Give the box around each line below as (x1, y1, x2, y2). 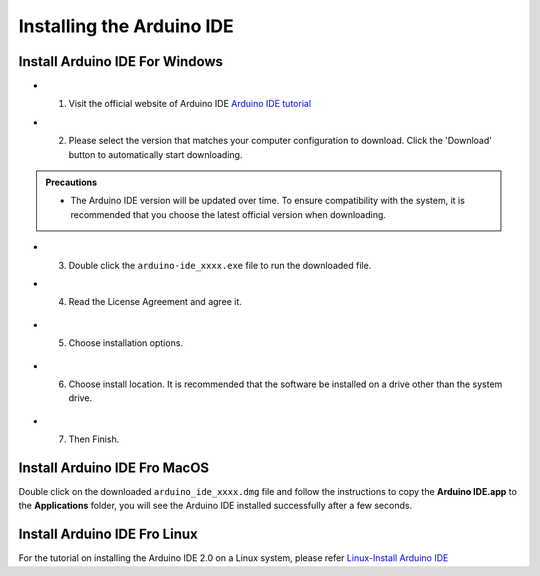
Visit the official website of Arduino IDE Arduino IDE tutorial (68, 98, 312, 110)
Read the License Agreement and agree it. (68, 296, 242, 308)
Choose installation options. (68, 337, 184, 349)
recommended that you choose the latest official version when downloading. (70, 208, 387, 220)
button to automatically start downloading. (68, 148, 243, 160)
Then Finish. (68, 433, 120, 445)
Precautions (45, 176, 98, 189)
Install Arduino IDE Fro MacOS (18, 459, 210, 476)
